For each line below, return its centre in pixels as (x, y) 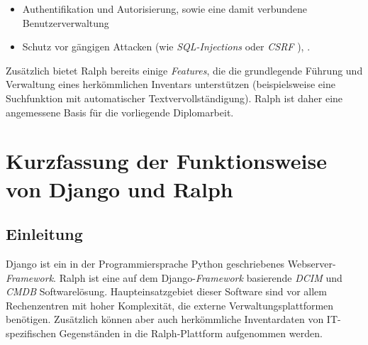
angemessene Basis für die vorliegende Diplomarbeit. (120, 112)
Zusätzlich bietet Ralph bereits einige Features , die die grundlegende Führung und (184, 70)
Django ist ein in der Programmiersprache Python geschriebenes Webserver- (171, 263)
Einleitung (44, 234)
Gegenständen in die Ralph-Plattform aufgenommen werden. (191, 333)
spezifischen (31, 333)
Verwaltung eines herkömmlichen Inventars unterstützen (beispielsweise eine (171, 84)
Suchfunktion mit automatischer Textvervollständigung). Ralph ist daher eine (174, 98)
